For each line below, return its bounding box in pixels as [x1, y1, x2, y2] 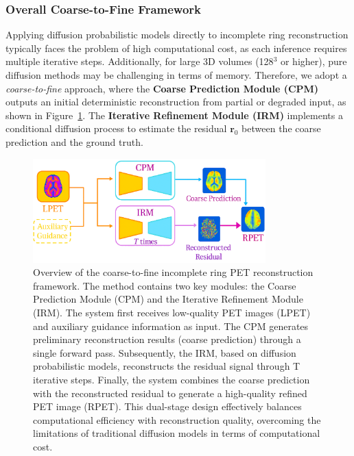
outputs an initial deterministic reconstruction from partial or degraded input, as [5, 94, 346, 109]
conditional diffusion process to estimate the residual [5, 121, 227, 136]
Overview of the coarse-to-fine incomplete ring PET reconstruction [33, 265, 314, 279]
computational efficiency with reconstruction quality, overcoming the [33, 412, 321, 427]
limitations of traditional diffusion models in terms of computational [33, 426, 320, 440]
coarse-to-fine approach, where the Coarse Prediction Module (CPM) [5, 81, 319, 95]
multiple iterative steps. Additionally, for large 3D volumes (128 [5, 54, 274, 68]
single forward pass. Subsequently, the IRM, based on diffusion [33, 345, 296, 359]
